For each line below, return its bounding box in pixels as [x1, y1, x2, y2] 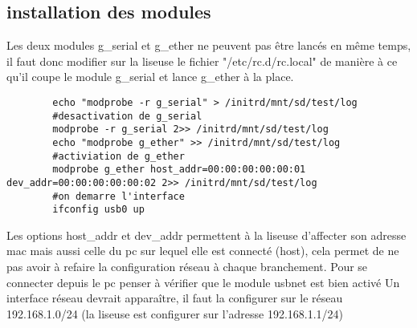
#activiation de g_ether [52, 150, 185, 162]
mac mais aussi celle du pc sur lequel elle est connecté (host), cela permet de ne [6, 242, 399, 259]
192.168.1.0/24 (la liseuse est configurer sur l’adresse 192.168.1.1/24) [6, 305, 344, 322]
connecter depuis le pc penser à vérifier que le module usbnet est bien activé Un [6, 273, 400, 290]
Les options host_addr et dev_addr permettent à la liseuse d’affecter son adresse [6, 226, 407, 243]
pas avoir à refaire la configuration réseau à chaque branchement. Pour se [6, 258, 368, 275]
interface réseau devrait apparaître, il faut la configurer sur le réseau [6, 290, 343, 306]
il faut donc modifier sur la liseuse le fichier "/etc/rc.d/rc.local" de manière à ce [6, 52, 398, 69]
